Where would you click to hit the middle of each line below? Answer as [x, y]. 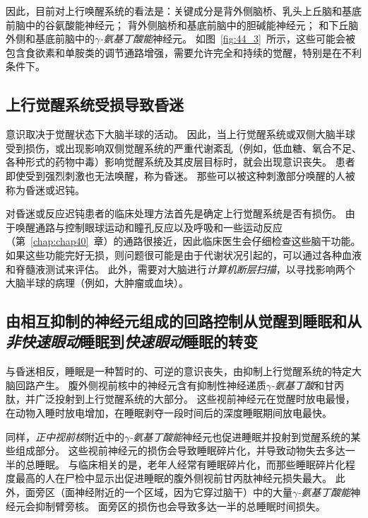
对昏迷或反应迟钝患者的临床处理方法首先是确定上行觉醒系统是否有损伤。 [174, 213]
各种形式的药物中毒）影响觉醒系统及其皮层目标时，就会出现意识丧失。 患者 [180, 162]
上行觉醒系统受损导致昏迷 [95, 104]
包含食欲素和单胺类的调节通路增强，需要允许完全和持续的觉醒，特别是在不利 [184, 52]
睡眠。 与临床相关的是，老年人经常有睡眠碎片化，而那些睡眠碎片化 [190, 464]
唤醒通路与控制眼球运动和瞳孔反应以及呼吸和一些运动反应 [149, 227]
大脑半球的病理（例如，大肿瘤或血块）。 [97, 283]
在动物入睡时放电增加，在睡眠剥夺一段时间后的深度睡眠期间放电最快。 [169, 413]
